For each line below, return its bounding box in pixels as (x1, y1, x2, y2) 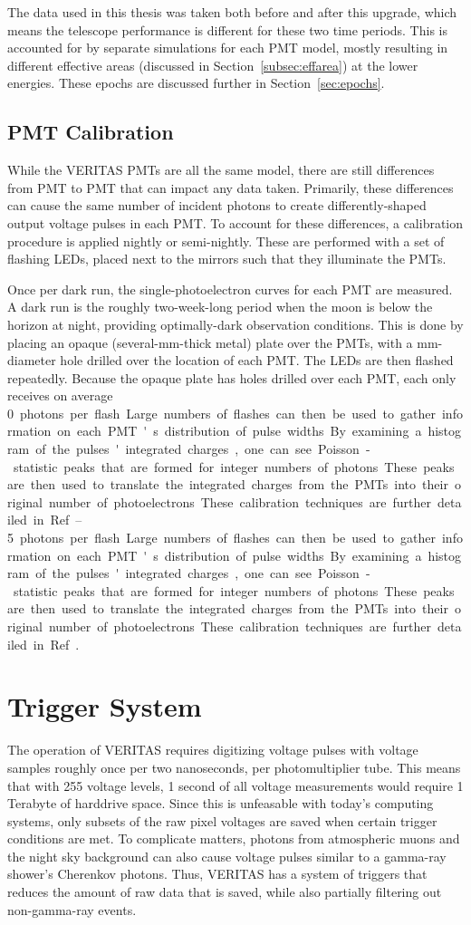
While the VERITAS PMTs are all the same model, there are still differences (7, 160, 435, 179)
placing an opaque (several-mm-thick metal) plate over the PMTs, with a (7, 332, 413, 352)
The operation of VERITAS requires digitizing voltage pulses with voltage (7, 740, 418, 759)
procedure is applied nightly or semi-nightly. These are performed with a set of (7, 231, 445, 250)
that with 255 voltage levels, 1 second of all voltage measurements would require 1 (7, 776, 464, 795)
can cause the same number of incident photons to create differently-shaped (7, 196, 427, 215)
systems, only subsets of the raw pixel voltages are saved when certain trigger (7, 811, 437, 830)
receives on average (7, 386, 113, 405)
